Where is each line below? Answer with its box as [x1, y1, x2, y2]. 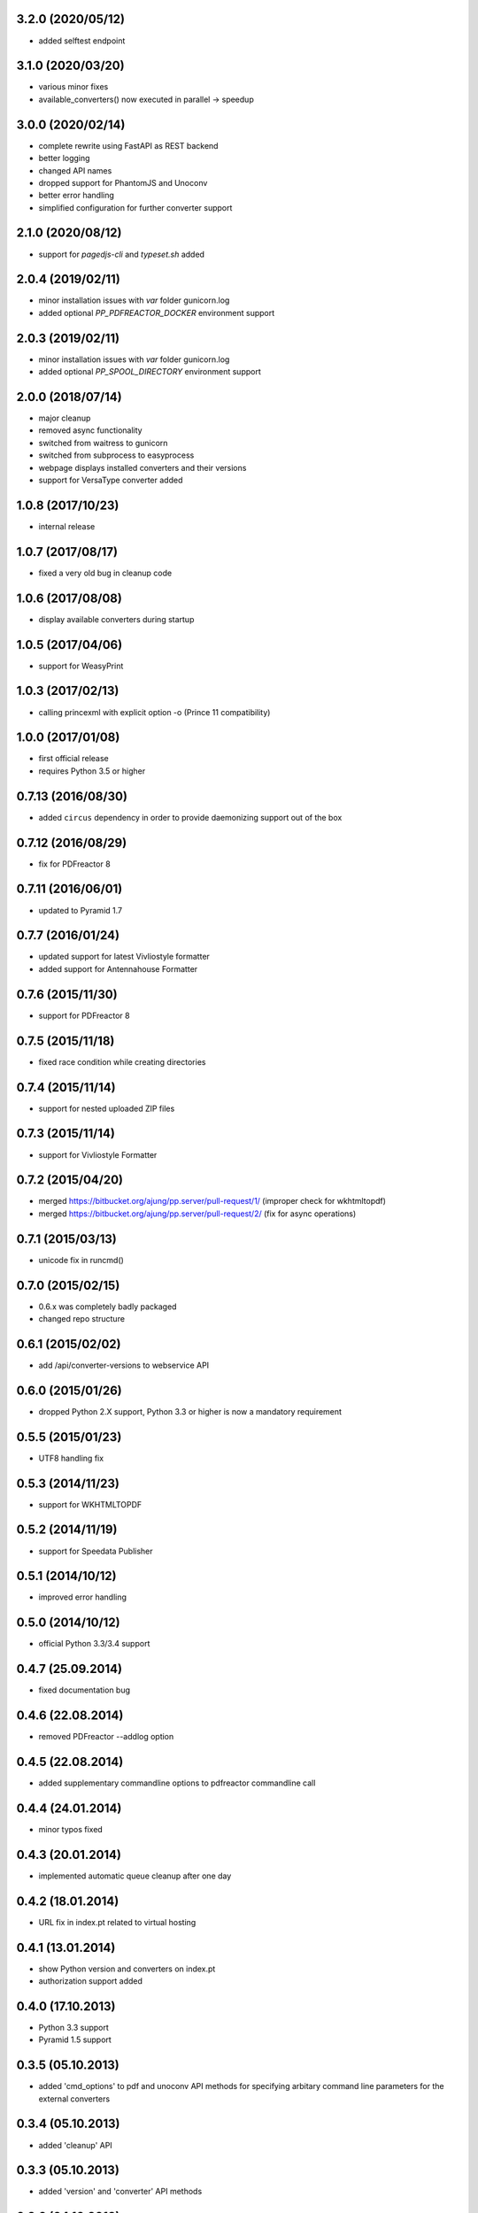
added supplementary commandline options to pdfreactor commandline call [38, 1777, 316, 1788]
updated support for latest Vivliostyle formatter [38, 952, 210, 962]
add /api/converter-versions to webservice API [38, 1360, 210, 1370]
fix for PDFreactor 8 [38, 859, 111, 869]
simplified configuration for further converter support [38, 202, 233, 212]
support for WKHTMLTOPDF [38, 1499, 143, 1509]
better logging [38, 153, 90, 164]
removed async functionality [38, 425, 143, 436]
